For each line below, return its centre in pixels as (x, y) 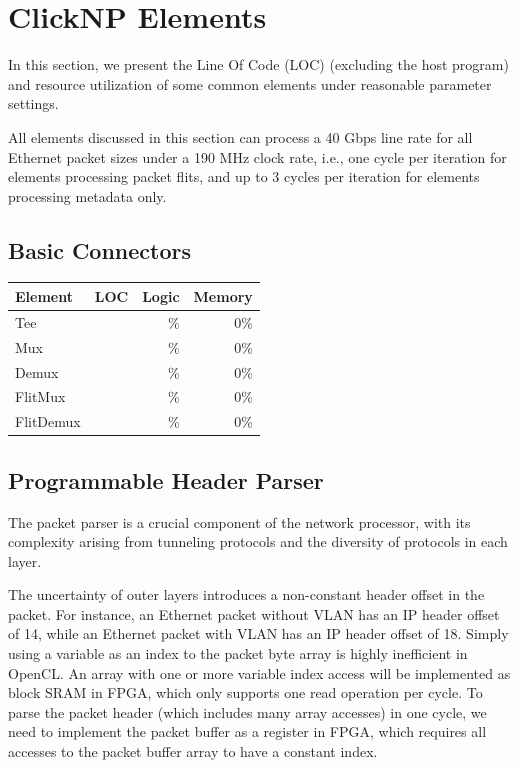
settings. (33, 103)
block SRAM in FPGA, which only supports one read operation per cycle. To (245, 692)
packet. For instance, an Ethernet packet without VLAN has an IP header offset (254, 613)
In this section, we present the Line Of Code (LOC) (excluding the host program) (258, 64)
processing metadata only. (87, 195)
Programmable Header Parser (166, 479)
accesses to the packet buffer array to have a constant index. (193, 751)
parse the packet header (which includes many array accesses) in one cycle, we (247, 711)
